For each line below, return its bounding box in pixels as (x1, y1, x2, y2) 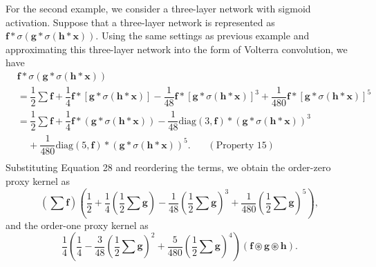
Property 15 (216, 140, 267, 150)
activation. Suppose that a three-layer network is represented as (6, 14, 275, 29)
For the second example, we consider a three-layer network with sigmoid (6, 1, 311, 15)
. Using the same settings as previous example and (95, 28, 310, 43)
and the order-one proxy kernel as (6, 217, 149, 232)
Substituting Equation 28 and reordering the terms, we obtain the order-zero (6, 160, 331, 175)
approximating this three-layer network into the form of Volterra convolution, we (6, 41, 348, 56)
